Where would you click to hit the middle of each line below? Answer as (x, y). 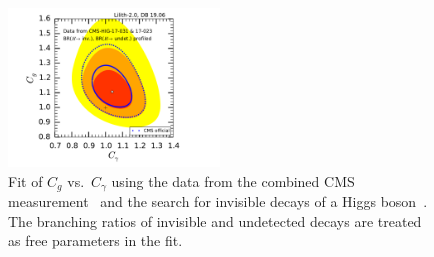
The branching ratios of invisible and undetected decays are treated (215, 220)
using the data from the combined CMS (233, 180)
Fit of (25, 180)
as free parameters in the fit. (95, 240)
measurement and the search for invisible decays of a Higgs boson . (218, 201)
